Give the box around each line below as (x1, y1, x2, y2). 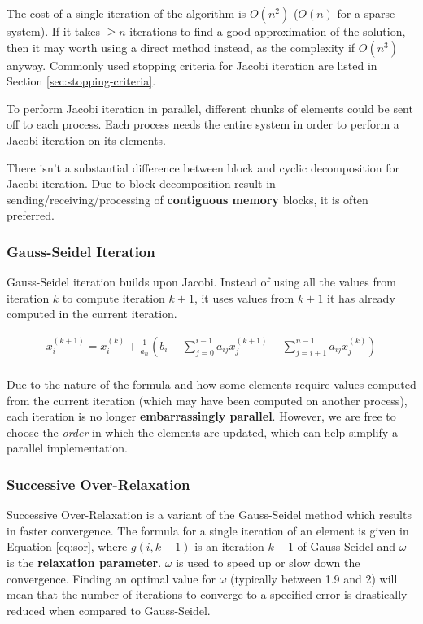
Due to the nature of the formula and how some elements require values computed (7, 376, 416, 392)
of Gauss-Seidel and (297, 538, 396, 555)
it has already (327, 289, 395, 306)
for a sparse (337, 5, 395, 21)
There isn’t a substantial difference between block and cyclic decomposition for (7, 159, 400, 176)
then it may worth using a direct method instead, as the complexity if (7, 38, 355, 55)
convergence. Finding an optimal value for (7, 569, 216, 587)
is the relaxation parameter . (7, 553, 162, 570)
